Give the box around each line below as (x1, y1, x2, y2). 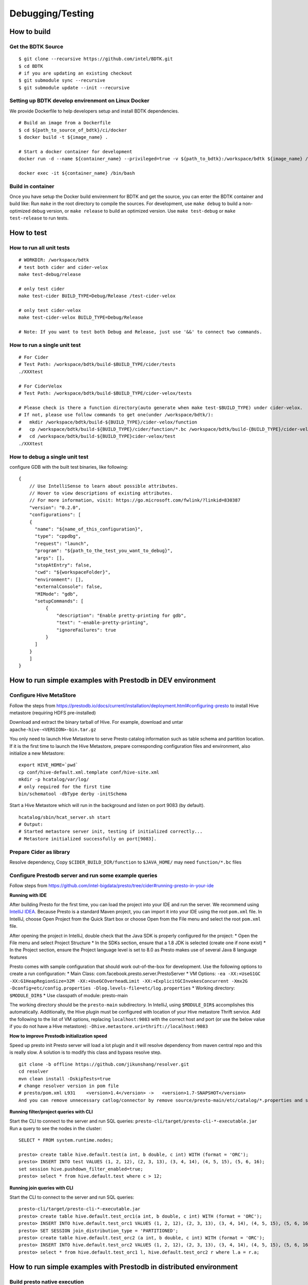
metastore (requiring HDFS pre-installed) (9, 710, 96, 716)
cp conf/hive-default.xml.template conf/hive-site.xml (18, 769, 160, 775)
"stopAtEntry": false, (34, 562, 92, 568)
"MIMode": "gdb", (34, 591, 79, 597)
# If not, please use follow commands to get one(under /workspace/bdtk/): (18, 412, 214, 418)
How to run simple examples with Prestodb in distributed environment (9, 1262, 238, 1271)
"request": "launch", (34, 540, 89, 546)
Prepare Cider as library (9, 848, 70, 855)
